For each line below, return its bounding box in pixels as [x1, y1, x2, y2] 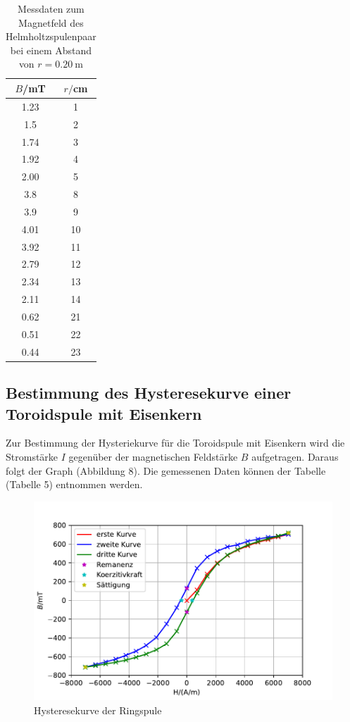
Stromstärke [6, 449, 58, 463]
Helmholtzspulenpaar [6, 29, 96, 44]
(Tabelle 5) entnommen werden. [6, 477, 143, 492]
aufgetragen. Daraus [251, 449, 339, 463]
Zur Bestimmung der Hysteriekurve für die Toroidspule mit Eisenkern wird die [6, 435, 345, 450]
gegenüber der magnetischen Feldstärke [68, 449, 238, 463]
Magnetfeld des [18, 15, 84, 30]
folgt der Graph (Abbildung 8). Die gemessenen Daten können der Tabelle [6, 463, 326, 478]
